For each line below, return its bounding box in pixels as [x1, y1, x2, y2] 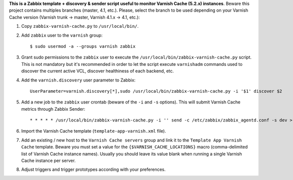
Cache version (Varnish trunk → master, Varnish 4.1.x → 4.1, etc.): [9, 14, 140, 20]
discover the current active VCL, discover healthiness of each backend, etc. [21, 68, 174, 74]
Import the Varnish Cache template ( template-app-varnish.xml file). [21, 128, 166, 134]
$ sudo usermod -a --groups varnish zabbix [30, 43, 136, 49]
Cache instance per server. [21, 158, 76, 163]
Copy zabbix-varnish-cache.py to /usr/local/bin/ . [21, 23, 139, 29]
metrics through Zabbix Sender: [21, 106, 85, 112]
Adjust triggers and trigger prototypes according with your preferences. [21, 166, 166, 173]
